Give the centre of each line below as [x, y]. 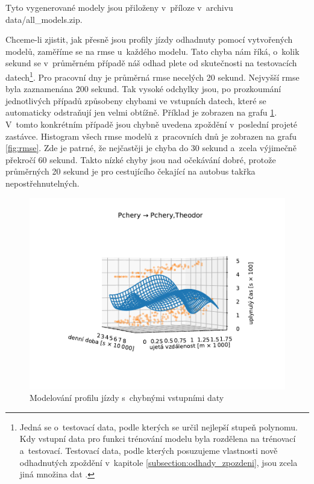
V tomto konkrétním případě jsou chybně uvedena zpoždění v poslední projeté [152, 124]
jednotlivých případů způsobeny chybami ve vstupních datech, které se [136, 100]
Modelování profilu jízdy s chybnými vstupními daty [127, 398]
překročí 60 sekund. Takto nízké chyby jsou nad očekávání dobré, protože [141, 159]
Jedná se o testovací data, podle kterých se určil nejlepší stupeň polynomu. [159, 427]
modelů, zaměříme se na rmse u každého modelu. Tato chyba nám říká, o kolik [152, 51]
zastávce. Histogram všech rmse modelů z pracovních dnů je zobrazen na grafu [151, 136]
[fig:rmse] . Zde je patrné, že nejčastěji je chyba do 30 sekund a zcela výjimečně [151, 148]
